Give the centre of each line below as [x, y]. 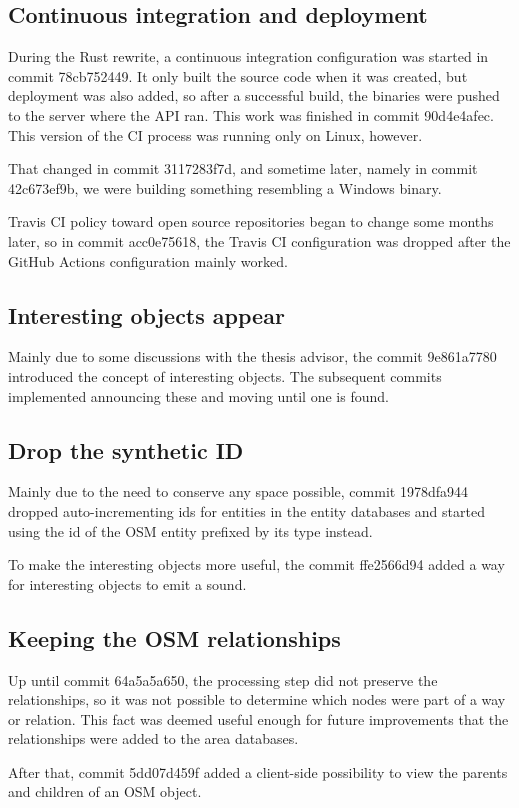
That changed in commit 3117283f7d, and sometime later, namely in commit [243, 168]
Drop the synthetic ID [126, 449]
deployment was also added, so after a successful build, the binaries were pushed [254, 95]
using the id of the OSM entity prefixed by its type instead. [190, 530]
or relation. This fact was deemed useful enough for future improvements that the [258, 718]
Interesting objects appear [146, 314]
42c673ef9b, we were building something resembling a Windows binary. [225, 187]
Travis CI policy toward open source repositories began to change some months [251, 221]
